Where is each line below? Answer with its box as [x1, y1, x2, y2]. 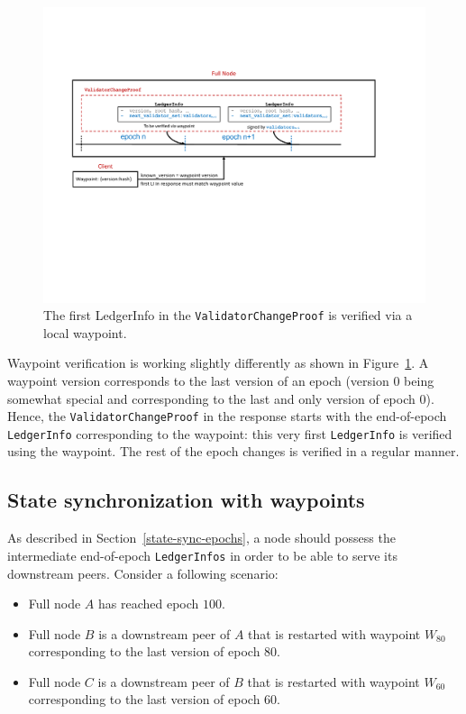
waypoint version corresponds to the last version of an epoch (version [7, 371, 389, 389]
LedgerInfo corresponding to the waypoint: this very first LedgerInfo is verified [7, 424, 452, 443]
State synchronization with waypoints [7, 486, 365, 514]
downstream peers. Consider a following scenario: [7, 563, 279, 582]
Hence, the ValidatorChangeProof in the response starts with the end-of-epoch [7, 407, 447, 426]
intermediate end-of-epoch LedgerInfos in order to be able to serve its [7, 545, 397, 564]
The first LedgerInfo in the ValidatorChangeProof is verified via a [43, 306, 413, 325]
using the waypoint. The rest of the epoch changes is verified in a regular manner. [7, 442, 460, 461]
